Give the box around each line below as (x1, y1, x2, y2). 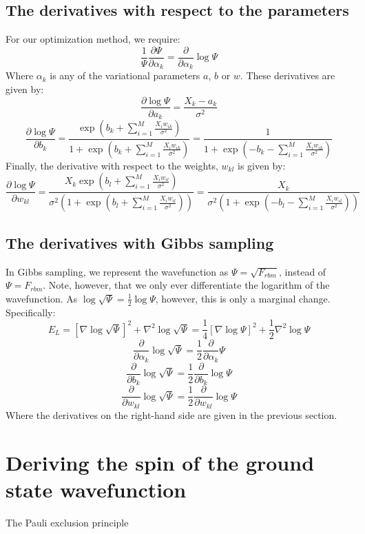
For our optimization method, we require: (6, 32, 180, 46)
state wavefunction (6, 475, 187, 503)
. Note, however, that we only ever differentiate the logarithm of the (43, 278, 330, 292)
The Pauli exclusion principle (6, 515, 129, 529)
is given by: (237, 158, 286, 172)
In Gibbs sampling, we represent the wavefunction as (6, 264, 229, 278)
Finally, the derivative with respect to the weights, (6, 158, 218, 172)
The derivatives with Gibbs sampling (6, 232, 274, 253)
